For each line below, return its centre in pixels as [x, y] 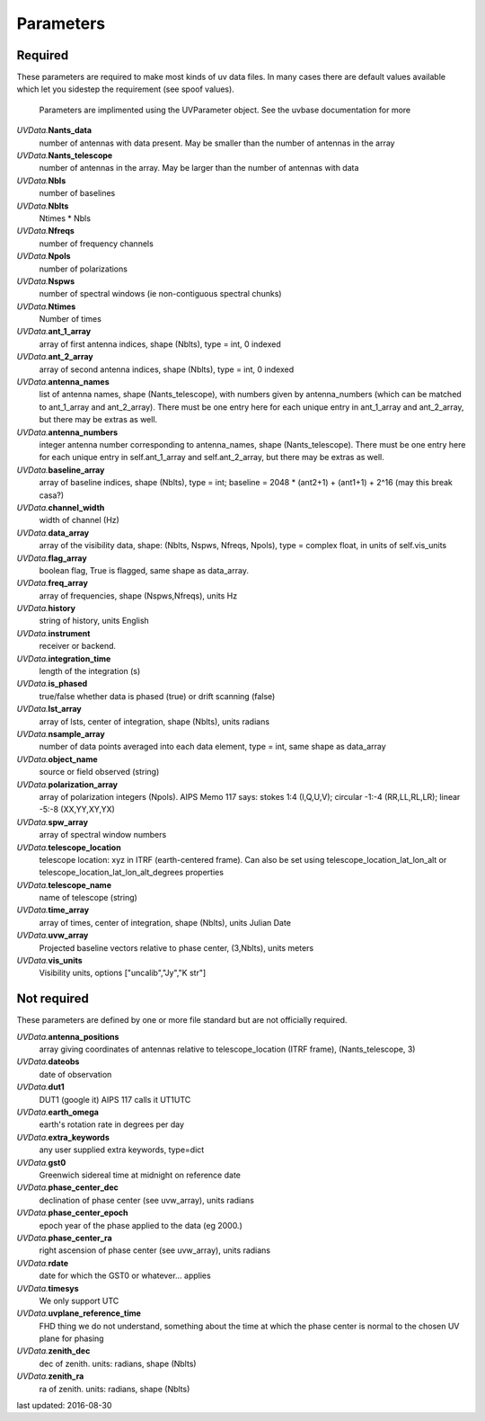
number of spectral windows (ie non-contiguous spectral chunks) [160, 294]
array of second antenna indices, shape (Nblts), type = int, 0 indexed [167, 369]
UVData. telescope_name [64, 884]
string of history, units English [94, 621]
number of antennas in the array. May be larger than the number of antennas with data [199, 168]
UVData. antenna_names [63, 382]
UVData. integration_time [64, 658]
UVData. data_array [53, 533]
